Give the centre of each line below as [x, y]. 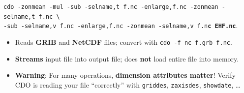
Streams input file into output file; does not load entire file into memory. [127, 58]
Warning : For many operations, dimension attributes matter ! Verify [125, 75]
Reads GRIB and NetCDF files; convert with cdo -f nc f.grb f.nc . [123, 42]
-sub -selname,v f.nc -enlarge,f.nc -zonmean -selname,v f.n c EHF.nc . [121, 25]
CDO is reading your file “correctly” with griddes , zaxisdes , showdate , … [128, 84]
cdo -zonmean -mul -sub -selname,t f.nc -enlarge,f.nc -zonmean [111, 7]
